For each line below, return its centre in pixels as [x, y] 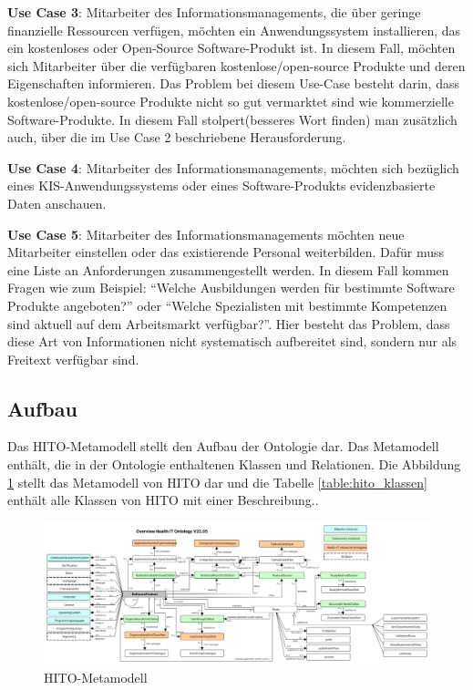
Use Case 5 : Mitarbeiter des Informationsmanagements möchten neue [206, 234]
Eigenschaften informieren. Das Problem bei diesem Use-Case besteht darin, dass [233, 83]
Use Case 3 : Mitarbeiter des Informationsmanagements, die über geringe [214, 12]
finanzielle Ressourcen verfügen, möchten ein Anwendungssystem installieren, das [234, 30]
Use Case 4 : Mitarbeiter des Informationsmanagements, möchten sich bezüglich [233, 167]
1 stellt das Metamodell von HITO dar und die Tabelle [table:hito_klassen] [217, 482]
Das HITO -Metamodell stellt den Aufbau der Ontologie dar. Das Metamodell [223, 446]
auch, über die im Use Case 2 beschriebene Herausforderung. [177, 137]
